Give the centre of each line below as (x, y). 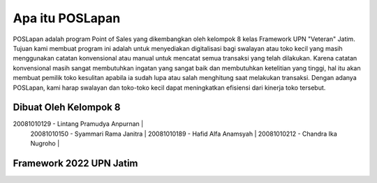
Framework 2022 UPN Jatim (76, 163)
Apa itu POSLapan (67, 18)
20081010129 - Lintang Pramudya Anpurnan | (78, 124)
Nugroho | (45, 143)
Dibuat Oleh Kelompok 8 (67, 108)
